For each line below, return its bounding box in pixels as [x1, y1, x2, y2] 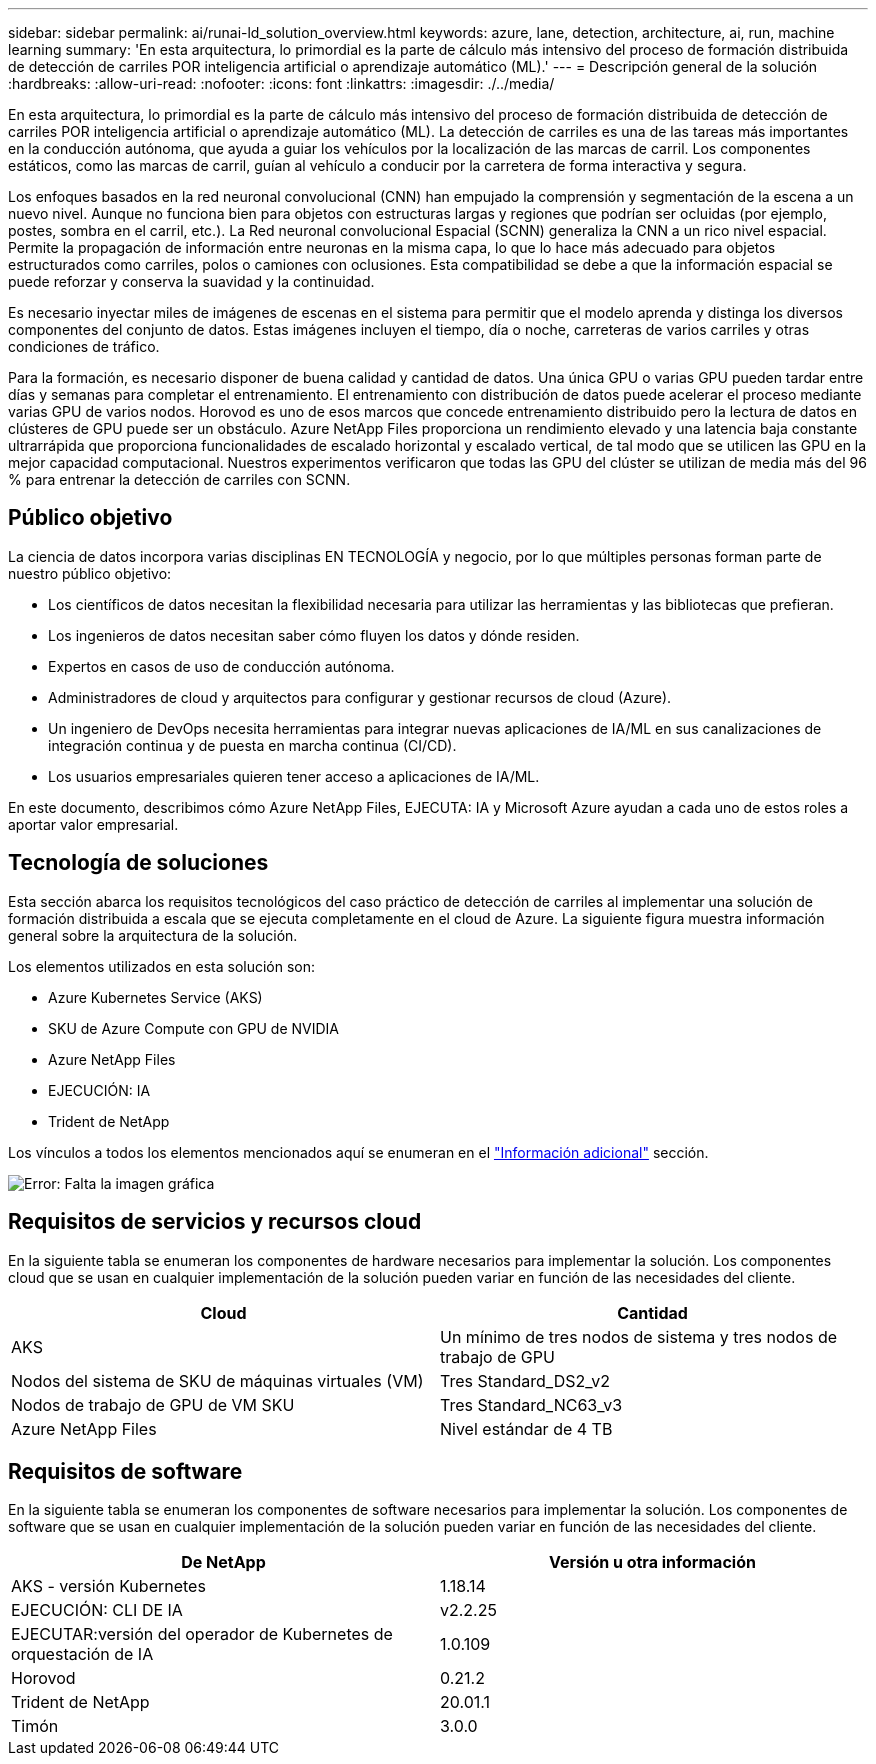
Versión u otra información [549, 1552, 756, 1573]
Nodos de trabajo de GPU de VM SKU [11, 1394, 295, 1415]
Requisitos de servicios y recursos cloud [8, 1209, 422, 1235]
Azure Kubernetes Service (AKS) [48, 988, 263, 1006]
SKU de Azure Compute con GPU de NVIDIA [48, 1019, 340, 1037]
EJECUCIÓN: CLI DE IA [11, 1600, 183, 1621]
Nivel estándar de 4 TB [440, 1418, 613, 1439]
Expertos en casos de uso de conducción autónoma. [48, 657, 395, 675]
